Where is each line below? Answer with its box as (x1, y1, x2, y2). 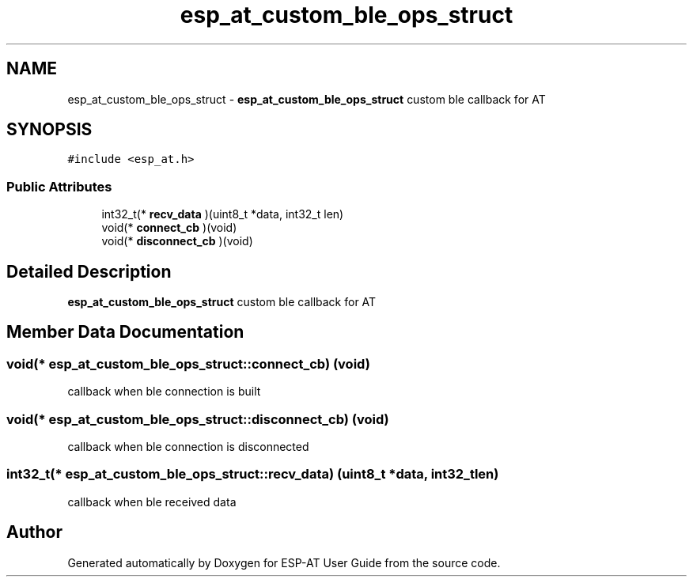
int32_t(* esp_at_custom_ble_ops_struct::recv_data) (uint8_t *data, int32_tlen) (6, 466, 499, 483)
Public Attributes (6, 178, 112, 195)
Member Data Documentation (6, 322, 244, 343)
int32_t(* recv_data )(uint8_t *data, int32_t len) (101, 207, 344, 221)
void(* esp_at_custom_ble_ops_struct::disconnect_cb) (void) (6, 411, 389, 427)
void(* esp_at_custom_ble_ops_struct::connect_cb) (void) (6, 355, 370, 372)
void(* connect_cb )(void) (101, 221, 237, 235)
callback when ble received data (67, 494, 237, 509)
